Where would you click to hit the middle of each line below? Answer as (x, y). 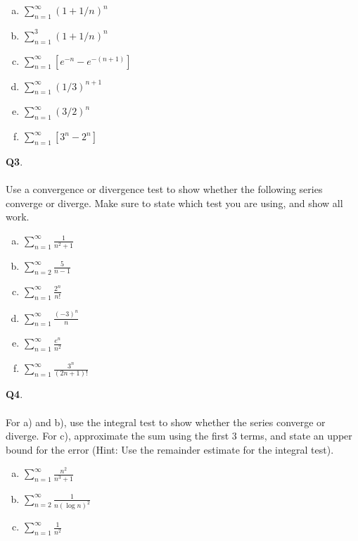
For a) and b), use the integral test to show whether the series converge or (166, 422)
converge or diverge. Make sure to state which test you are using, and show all (174, 203)
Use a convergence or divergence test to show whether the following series (164, 189)
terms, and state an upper (296, 436)
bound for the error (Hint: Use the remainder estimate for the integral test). (170, 449)
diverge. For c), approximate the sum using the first (117, 436)
